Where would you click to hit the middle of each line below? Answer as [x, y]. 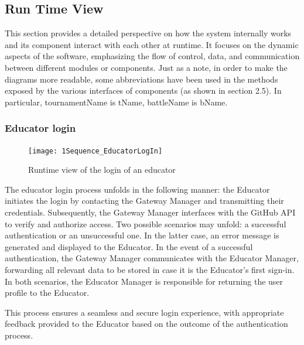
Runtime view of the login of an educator [102, 170]
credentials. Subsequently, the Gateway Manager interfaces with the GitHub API [150, 212]
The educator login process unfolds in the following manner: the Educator [137, 189]
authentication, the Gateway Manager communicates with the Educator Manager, [152, 258]
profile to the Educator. [47, 293]
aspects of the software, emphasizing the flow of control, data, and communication [152, 56]
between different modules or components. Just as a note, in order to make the [146, 67]
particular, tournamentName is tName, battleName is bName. [116, 102]
